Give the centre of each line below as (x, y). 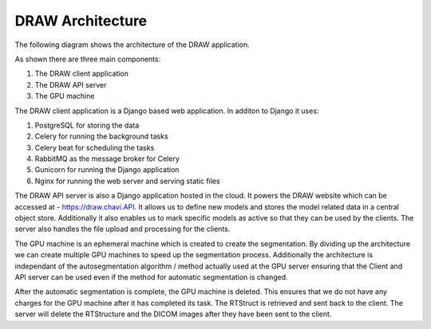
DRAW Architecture (81, 21)
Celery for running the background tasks (101, 136)
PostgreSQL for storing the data (87, 125)
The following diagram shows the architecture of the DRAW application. (132, 45)
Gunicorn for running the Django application (107, 170)
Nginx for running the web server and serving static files (127, 181)
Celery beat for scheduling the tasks (95, 147)
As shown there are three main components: (88, 59)
